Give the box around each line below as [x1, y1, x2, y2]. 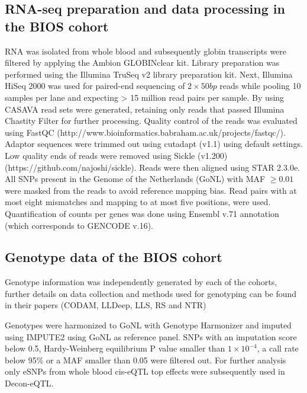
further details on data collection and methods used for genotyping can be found [5, 287, 297, 299]
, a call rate [257, 342, 299, 354]
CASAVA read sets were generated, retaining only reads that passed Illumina [5, 103, 285, 115]
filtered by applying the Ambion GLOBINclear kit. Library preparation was [5, 56, 280, 69]
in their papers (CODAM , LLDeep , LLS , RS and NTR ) [5, 299, 206, 311]
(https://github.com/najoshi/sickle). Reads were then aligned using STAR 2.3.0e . [5, 161, 300, 173]
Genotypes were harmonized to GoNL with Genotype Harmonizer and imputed [5, 319, 292, 331]
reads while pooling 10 [219, 79, 301, 92]
